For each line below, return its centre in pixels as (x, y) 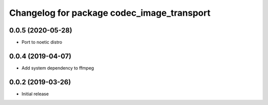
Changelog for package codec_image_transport (110, 13)
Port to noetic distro (42, 42)
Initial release (35, 94)
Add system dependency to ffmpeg (58, 68)
